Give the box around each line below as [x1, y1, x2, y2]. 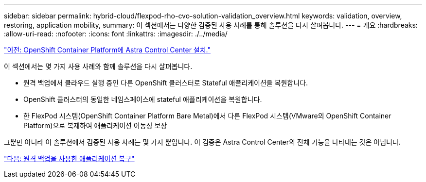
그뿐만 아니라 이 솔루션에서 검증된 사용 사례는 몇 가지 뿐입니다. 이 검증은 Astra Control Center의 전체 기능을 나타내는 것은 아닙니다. [4, 138, 401, 146]
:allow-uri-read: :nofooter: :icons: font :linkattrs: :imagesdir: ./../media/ [4, 30, 228, 38]
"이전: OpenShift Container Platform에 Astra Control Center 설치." [4, 46, 211, 54]
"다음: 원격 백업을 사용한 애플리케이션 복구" [4, 154, 135, 163]
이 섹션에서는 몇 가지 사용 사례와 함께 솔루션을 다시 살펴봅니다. [4, 62, 193, 70]
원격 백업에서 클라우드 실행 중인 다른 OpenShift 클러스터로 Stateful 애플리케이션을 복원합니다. [23, 79, 308, 87]
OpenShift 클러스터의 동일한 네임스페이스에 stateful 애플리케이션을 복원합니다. [23, 95, 262, 103]
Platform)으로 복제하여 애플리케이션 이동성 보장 [23, 121, 167, 130]
